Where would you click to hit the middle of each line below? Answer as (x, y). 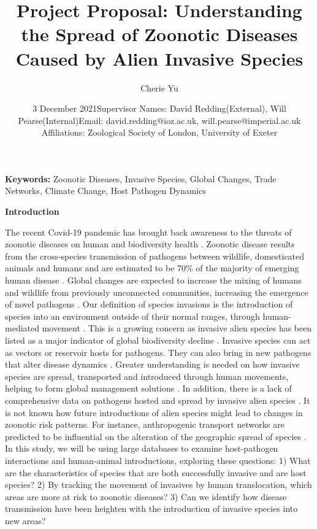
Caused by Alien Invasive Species (159, 58)
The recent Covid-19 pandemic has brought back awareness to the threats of (148, 232)
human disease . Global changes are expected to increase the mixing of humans (153, 280)
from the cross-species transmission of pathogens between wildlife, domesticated (155, 256)
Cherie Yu (159, 87)
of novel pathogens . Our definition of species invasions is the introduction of (149, 304)
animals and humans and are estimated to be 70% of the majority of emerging (152, 268)
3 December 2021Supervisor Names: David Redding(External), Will (159, 108)
